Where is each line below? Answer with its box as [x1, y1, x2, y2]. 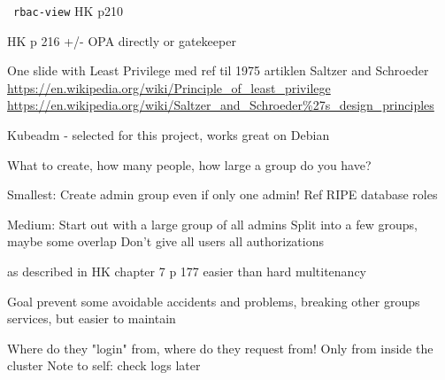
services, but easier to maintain [7, 309, 176, 328]
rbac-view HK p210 [13, 2, 123, 19]
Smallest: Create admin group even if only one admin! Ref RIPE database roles [7, 185, 438, 204]
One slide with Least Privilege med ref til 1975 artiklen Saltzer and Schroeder [7, 61, 429, 80]
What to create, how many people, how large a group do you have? [7, 155, 372, 174]
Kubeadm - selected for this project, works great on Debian [7, 126, 330, 144]
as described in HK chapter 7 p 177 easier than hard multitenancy [7, 262, 366, 280]
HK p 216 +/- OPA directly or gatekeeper [7, 31, 236, 50]
